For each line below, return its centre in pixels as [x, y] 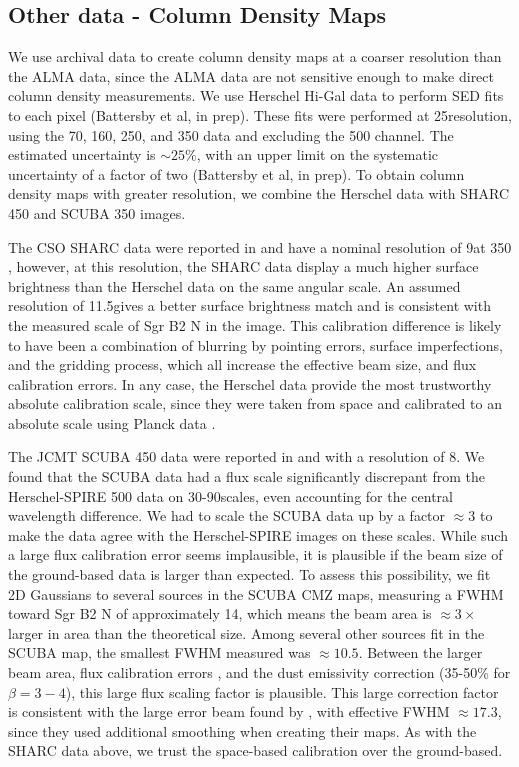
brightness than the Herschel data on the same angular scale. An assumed [234, 285]
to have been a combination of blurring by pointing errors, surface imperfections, [255, 344]
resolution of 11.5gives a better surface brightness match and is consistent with [249, 305]
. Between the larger [420, 652]
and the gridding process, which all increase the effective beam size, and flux [242, 364]
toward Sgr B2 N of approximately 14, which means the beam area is [220, 613]
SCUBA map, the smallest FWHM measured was [159, 652]
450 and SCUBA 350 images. [97, 212]
